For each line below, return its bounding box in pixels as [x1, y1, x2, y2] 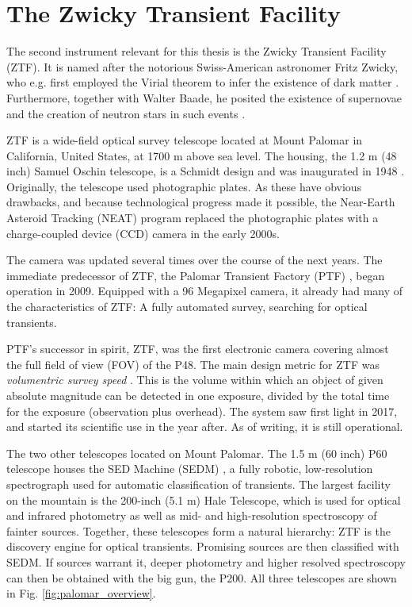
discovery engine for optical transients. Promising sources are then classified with [6, 538, 399, 555]
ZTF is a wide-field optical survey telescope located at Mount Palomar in [6, 132, 363, 148]
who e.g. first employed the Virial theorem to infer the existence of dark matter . [6, 74, 399, 90]
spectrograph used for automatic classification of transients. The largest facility [6, 475, 391, 492]
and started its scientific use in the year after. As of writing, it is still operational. [6, 418, 403, 435]
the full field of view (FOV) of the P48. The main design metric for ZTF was [6, 355, 380, 372]
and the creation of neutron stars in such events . [6, 105, 246, 121]
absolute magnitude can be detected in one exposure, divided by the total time [6, 387, 390, 403]
